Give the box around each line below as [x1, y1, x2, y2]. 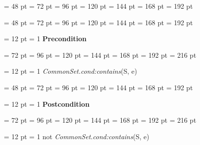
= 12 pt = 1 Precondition [4, 33, 87, 44]
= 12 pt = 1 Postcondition [4, 98, 90, 109]
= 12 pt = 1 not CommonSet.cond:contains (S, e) [4, 131, 149, 141]
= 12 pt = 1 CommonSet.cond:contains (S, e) [4, 66, 137, 76]
